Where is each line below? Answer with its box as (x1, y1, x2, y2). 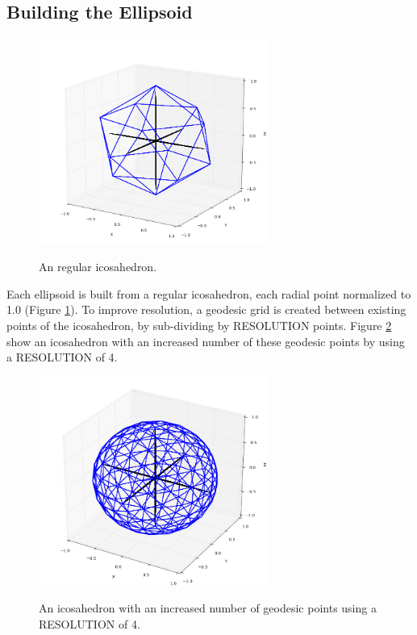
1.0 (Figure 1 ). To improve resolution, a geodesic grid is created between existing (6, 301, 407, 318)
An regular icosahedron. (39, 258, 157, 275)
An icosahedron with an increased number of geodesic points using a (39, 599, 377, 616)
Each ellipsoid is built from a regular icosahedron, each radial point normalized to (6, 285, 411, 302)
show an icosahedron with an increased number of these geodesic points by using (6, 332, 405, 349)
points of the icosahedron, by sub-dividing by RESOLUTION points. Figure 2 (6, 316, 392, 333)
